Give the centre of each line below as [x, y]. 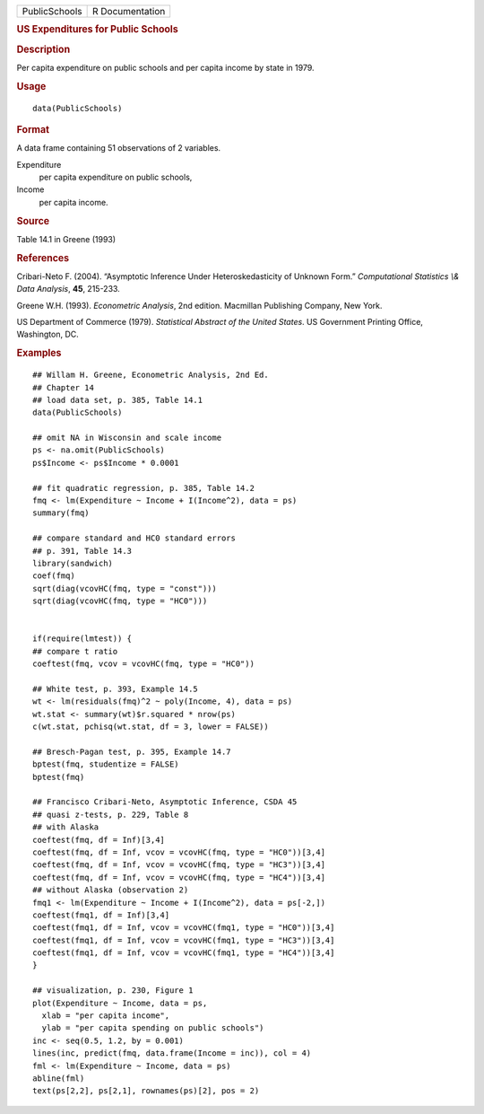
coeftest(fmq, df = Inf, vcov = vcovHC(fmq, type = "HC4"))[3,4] [179, 877]
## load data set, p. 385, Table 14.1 [118, 400]
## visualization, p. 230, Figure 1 [113, 991]
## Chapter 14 [63, 387]
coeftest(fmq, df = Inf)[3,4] [99, 840]
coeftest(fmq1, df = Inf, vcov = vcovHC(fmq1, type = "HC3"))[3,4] [184, 940]
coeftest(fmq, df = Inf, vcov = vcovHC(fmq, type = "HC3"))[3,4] [179, 865]
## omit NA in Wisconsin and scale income [127, 438]
